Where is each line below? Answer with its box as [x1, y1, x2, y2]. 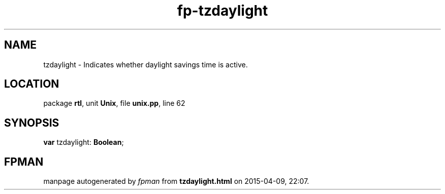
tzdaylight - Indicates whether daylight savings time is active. [43, 60, 248, 69]
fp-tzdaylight [177, 2, 268, 19]
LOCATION [4, 77, 59, 91]
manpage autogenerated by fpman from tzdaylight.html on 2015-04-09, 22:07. [43, 177, 309, 186]
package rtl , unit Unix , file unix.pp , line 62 [43, 99, 185, 108]
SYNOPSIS [4, 116, 59, 129]
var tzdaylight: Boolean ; [43, 138, 124, 147]
